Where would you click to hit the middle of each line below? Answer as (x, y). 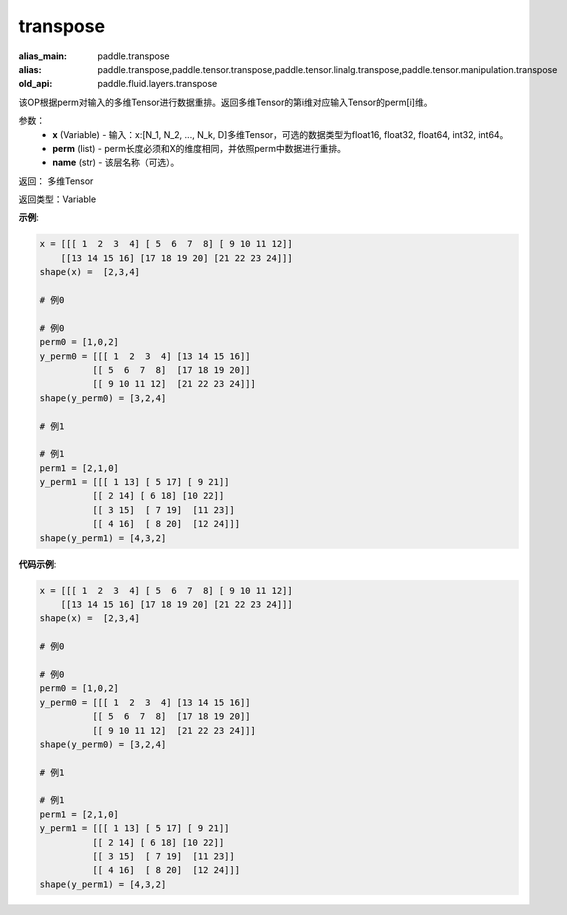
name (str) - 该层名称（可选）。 (116, 162)
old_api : (35, 84)
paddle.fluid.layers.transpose (157, 84)
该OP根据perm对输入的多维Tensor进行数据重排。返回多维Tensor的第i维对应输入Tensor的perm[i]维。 (225, 102)
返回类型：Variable (57, 199)
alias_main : (42, 56)
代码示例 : (37, 564)
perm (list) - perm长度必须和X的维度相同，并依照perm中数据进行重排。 (199, 148)
